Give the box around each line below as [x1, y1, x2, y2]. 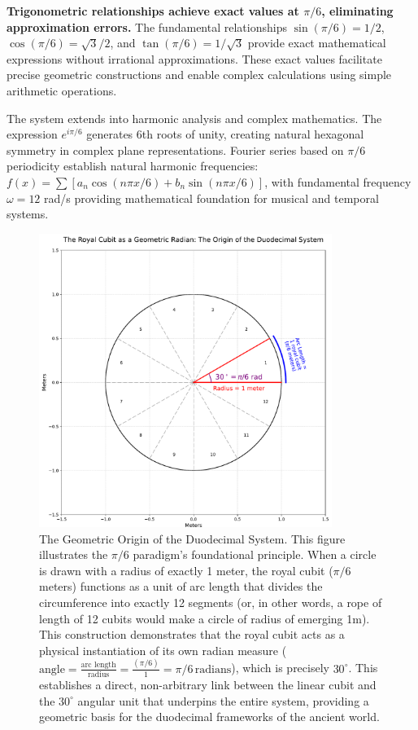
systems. [7, 205, 49, 222]
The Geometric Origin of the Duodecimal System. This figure [39, 530, 346, 547]
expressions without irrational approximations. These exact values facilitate [7, 50, 382, 67]
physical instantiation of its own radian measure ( [39, 641, 287, 658]
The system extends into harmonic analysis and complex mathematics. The [7, 109, 382, 126]
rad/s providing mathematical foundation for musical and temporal [44, 189, 379, 206]
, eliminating [321, 2, 394, 19]
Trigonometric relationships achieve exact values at [7, 2, 299, 19]
